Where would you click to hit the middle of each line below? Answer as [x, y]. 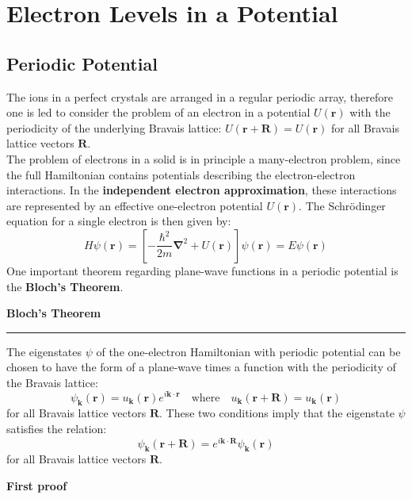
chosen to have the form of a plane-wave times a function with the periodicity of [201, 367]
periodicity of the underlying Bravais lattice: [114, 127]
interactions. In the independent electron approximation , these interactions [202, 190]
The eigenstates [44, 351]
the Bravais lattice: [52, 382]
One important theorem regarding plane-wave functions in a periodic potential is [202, 270]
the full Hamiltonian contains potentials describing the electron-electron [181, 174]
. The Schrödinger [342, 205]
